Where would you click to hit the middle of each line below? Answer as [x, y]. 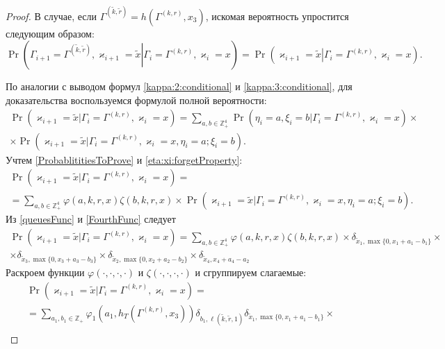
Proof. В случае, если [51, 16]
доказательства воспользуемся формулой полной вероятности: [136, 100]
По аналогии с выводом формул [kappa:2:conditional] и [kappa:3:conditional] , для [179, 86]
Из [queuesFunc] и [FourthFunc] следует [91, 219]
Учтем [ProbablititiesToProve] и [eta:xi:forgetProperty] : [124, 159]
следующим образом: [50, 33]
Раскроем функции [45, 272]
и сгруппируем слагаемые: [251, 272]
